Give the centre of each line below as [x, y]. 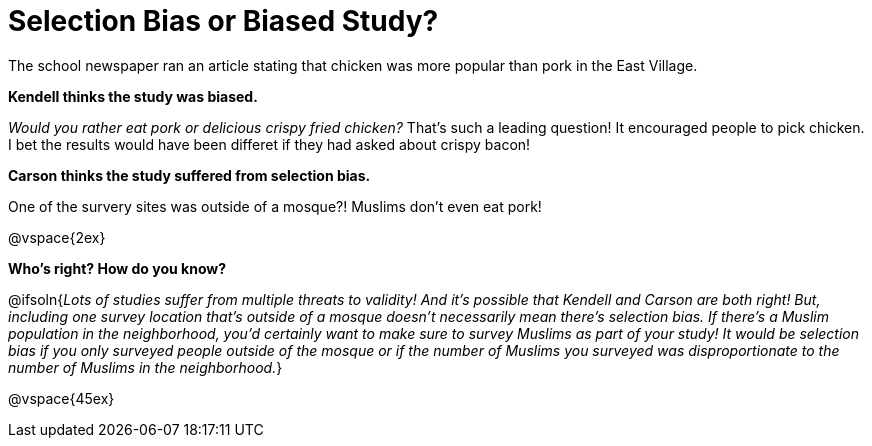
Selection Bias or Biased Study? [223, 21]
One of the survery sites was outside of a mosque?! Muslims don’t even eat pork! [275, 206]
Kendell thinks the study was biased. [133, 96]
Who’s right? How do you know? [117, 268]
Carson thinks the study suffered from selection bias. [189, 175]
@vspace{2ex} [57, 237]
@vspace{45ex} [61, 398]
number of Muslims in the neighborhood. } [145, 367]
